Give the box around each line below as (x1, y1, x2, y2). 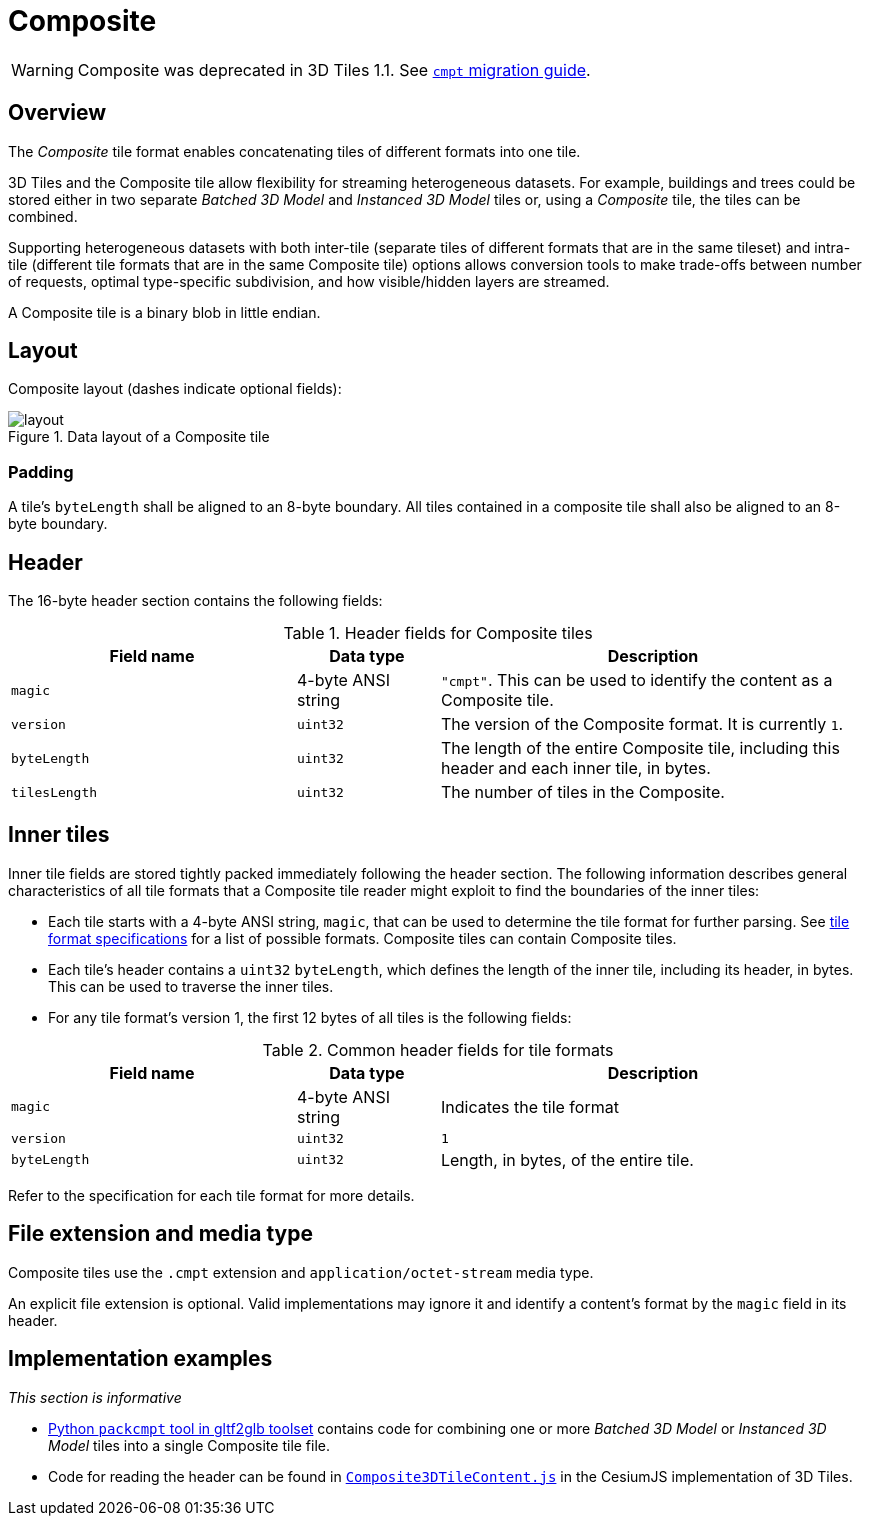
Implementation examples (8, 1346, 273, 1372)
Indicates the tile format (440, 1096, 619, 1117)
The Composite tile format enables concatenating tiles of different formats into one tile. (8, 142, 581, 160)
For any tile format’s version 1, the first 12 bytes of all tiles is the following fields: (48, 1008, 572, 1026)
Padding (8, 461, 74, 482)
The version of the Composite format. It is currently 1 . (440, 714, 844, 735)
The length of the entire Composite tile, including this (440, 738, 840, 759)
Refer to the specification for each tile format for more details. (8, 1186, 415, 1204)
